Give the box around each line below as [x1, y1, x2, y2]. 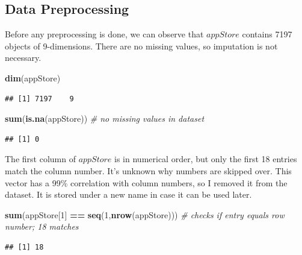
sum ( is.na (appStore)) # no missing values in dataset [5, 112, 205, 125]
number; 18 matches [5, 220, 79, 233]
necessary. [5, 51, 42, 64]
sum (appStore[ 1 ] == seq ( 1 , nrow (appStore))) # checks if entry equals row [5, 208, 285, 221]
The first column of [5, 153, 76, 165]
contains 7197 [242, 28, 292, 40]
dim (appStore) [5, 71, 61, 84]
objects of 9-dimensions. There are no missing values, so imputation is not [5, 39, 278, 52]
